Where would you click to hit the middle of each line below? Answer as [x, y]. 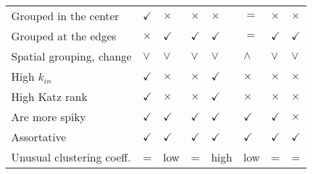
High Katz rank [49, 96]
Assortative [39, 137]
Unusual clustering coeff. [71, 157]
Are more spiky [49, 117]
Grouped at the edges [64, 36]
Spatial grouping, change [71, 56]
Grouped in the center [65, 16]
